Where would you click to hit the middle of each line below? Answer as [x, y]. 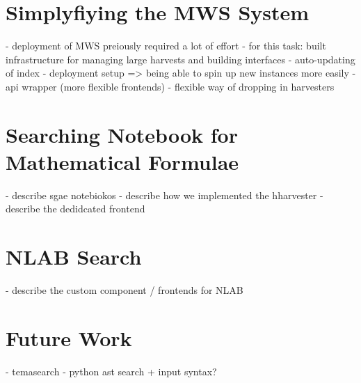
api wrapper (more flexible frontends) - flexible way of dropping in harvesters [170, 86]
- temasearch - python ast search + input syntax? [111, 371]
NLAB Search [74, 257]
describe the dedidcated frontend [75, 209]
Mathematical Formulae [122, 161]
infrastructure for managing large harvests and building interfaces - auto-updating [180, 59]
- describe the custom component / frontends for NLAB [125, 290]
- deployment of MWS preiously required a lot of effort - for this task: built [166, 46]
